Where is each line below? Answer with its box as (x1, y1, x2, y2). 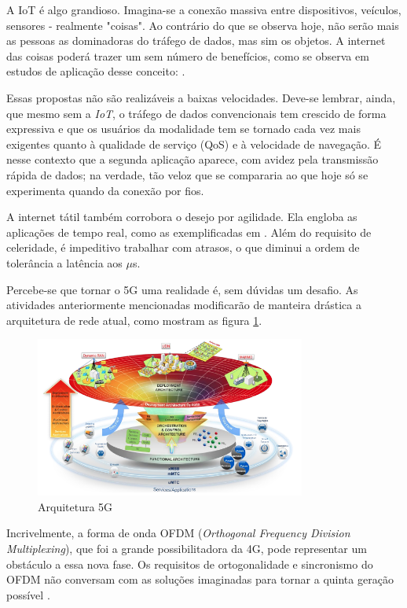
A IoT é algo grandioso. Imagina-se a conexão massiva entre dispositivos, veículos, (6, 2, 401, 17)
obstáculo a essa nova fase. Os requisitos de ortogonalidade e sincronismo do (6, 555, 373, 572)
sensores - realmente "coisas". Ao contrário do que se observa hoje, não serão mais (6, 17, 399, 33)
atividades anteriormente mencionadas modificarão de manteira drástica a (6, 297, 361, 313)
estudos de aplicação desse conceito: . (6, 63, 185, 79)
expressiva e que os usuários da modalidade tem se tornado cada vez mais (6, 120, 361, 137)
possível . (6, 586, 50, 602)
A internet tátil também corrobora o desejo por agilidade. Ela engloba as (6, 208, 357, 225)
